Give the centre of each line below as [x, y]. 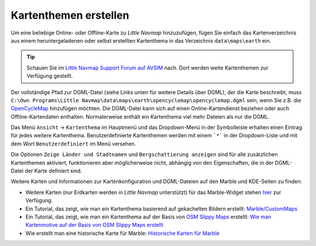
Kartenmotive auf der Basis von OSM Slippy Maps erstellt [95, 225]
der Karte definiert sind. [53, 171]
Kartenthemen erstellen [70, 15]
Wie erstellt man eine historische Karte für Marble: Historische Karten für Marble [122, 233]
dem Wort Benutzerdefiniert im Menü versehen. [73, 144]
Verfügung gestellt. [50, 76]
